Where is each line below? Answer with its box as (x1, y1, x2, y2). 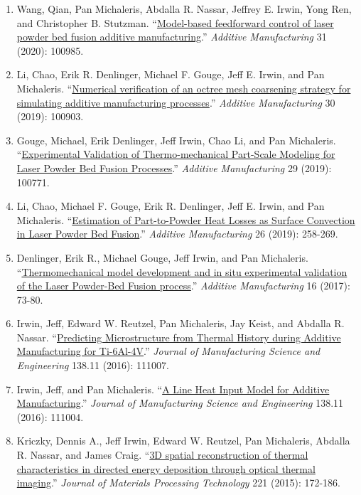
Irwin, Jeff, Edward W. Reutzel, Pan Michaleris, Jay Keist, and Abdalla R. (16, 316, 345, 331)
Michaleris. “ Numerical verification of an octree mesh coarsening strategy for (16, 80, 351, 95)
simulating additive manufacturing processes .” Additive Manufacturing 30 (16, 95, 335, 110)
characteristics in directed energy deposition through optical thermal (16, 461, 316, 476)
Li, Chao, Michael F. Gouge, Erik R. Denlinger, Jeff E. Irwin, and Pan (16, 198, 325, 213)
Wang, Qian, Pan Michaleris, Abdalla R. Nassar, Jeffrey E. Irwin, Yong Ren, (16, 1, 352, 16)
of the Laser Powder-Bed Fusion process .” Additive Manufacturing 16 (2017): (16, 278, 350, 293)
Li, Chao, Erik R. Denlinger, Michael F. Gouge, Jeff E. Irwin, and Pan (16, 67, 325, 82)
